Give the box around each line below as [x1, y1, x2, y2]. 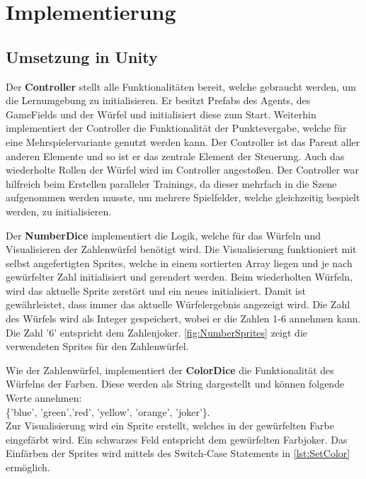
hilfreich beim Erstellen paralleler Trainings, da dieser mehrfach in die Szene [6, 176, 337, 191]
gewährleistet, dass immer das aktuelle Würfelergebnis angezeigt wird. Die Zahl [6, 297, 350, 312]
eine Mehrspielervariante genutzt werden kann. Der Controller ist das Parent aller [6, 134, 360, 149]
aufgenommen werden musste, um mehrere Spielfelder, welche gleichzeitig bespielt [6, 190, 360, 205]
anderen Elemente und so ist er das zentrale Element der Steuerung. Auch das [6, 148, 345, 163]
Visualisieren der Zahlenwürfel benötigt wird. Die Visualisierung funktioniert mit [6, 242, 357, 257]
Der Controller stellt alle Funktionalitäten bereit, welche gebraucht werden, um [6, 79, 357, 94]
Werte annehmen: [6, 390, 82, 405]
